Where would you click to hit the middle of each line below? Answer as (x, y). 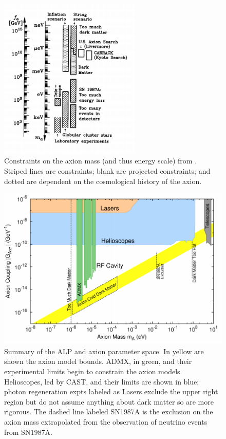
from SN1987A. (28, 432)
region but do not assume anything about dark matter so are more (109, 401)
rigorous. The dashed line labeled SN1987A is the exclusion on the (109, 411)
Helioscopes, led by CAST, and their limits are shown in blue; (102, 381)
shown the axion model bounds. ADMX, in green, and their (98, 361)
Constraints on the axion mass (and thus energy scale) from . (101, 161)
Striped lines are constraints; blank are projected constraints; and (107, 171)
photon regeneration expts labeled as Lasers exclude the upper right (111, 391)
